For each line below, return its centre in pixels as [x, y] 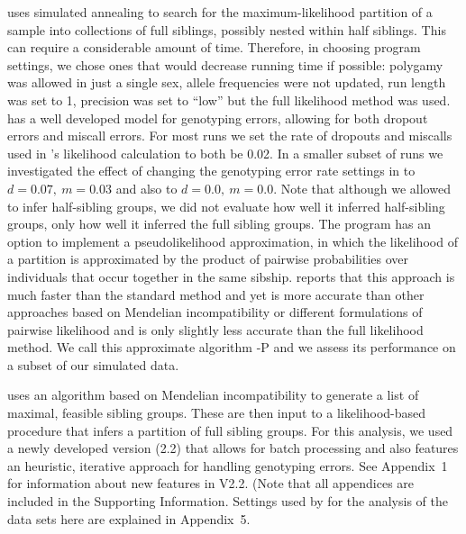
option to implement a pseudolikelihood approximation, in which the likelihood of [233, 241]
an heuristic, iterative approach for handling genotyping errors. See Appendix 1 [228, 465]
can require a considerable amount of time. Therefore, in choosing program [214, 47]
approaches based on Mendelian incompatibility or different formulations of [215, 312]
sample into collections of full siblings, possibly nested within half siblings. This [227, 29]
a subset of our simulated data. [93, 364]
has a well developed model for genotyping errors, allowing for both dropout [218, 118]
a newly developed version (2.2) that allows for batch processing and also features [233, 448]
